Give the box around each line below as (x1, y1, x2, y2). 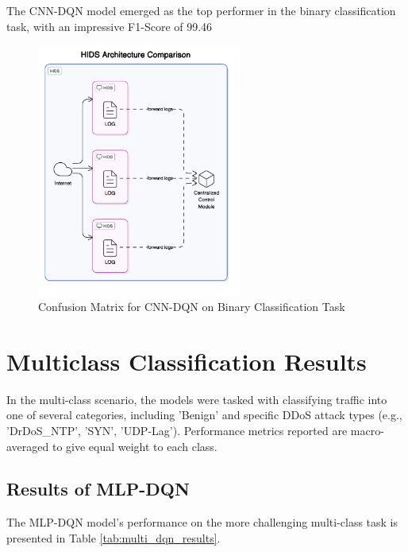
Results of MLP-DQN (6, 476, 190, 501)
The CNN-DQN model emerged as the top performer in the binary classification (6, 2, 396, 18)
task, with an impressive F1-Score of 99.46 (6, 17, 213, 34)
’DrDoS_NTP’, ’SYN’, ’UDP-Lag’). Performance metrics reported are (6, 422, 348, 438)
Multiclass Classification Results (6, 344, 367, 377)
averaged (6, 437, 49, 454)
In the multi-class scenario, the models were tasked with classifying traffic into (6, 391, 387, 407)
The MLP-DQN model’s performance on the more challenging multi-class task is (6, 514, 398, 531)
